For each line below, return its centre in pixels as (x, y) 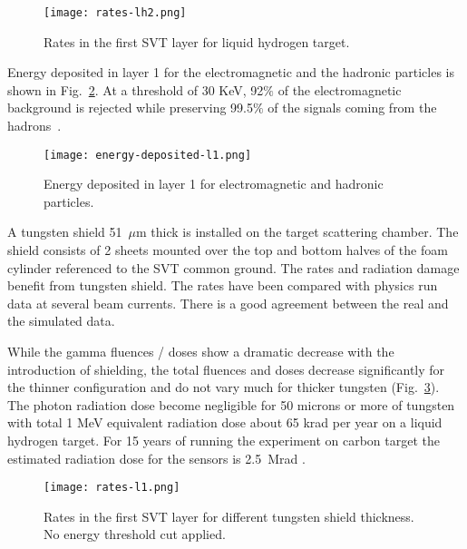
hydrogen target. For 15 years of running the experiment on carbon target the (224, 440)
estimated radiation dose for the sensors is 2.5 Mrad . (156, 458)
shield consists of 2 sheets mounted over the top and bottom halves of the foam (228, 250)
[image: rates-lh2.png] (115, 13)
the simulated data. (61, 321)
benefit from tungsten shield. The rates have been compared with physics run (223, 285)
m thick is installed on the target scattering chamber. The (297, 232)
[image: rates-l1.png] (112, 488)
